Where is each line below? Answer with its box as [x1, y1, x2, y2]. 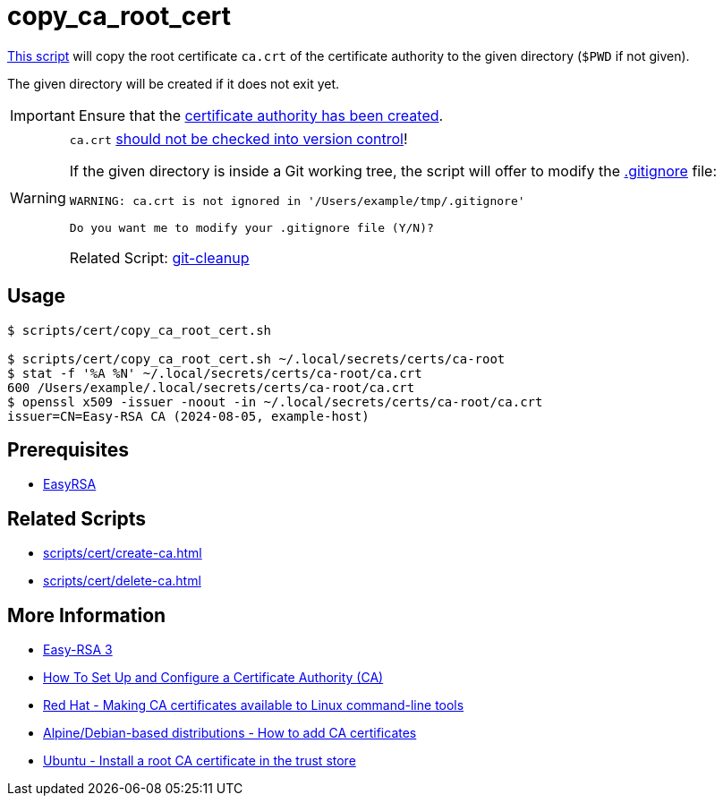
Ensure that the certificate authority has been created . [78, 106, 444, 124]
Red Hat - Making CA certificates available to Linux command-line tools [43, 697, 464, 713]
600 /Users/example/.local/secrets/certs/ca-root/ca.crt [7, 380, 415, 395]
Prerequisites [7, 439, 129, 462]
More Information [7, 603, 166, 627]
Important [10, 106, 75, 124]
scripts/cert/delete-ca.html [43, 573, 201, 589]
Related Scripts [7, 507, 147, 530]
